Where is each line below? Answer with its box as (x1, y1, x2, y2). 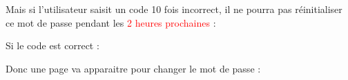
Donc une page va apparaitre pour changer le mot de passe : (6, 61, 261, 75)
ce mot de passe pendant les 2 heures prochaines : (6, 15, 216, 29)
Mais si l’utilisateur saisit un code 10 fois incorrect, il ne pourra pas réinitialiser (6, 2, 342, 16)
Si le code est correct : (6, 38, 99, 53)
